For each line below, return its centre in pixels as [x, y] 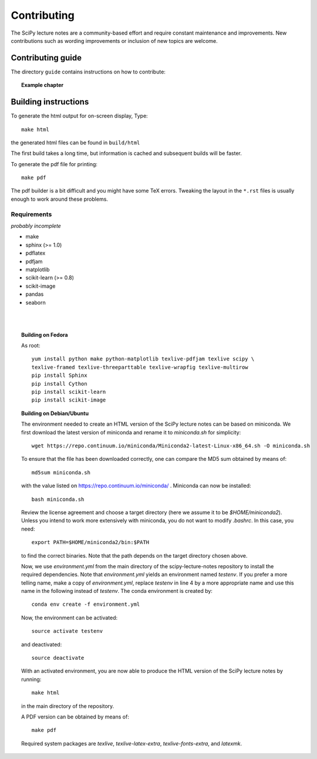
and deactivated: [42, 644]
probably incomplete [36, 226]
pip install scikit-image [69, 400]
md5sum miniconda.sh [61, 472]
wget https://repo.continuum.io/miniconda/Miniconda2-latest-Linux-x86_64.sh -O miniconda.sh [171, 446]
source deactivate [58, 658]
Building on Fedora [45, 335]
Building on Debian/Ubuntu [55, 413]
